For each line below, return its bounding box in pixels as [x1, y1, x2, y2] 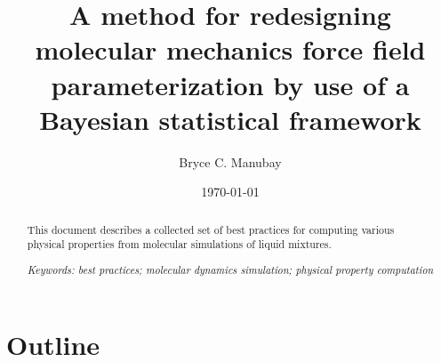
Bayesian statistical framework [39, 101, 421, 137]
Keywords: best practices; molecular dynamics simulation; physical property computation [27, 261, 434, 277]
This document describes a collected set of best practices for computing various [27, 221, 395, 237]
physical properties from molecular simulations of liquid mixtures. [27, 237, 332, 252]
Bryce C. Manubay [179, 152, 282, 171]
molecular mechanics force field [35, 31, 426, 68]
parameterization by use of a [51, 66, 410, 102]
